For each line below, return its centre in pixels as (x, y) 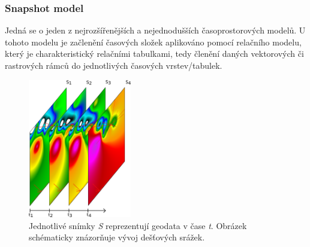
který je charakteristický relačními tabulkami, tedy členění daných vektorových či (154, 54)
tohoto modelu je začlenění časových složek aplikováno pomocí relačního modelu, (153, 42)
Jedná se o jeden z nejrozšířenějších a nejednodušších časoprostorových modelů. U (155, 30)
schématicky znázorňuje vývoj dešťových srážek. (117, 237)
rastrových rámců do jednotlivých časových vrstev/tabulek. (114, 65)
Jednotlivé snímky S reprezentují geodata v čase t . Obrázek (138, 225)
